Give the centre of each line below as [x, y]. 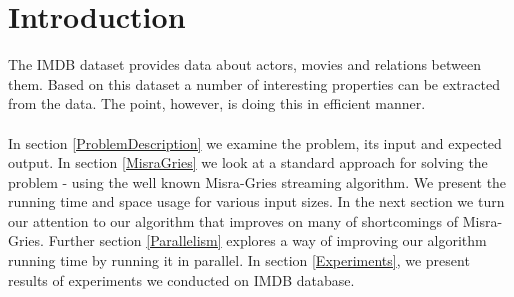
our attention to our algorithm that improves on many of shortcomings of [233, 220]
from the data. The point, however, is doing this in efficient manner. [217, 103]
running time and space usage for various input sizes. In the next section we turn [256, 201]
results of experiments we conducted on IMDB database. [181, 279]
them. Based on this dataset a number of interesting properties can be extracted [254, 83]
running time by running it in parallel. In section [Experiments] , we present [239, 260]
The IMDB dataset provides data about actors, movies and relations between [244, 64]
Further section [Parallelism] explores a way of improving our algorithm [267, 240]
